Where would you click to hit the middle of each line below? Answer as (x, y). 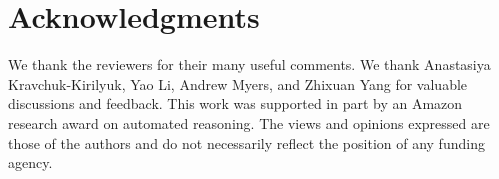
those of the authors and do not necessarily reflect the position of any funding (246, 142)
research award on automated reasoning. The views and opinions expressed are (249, 122)
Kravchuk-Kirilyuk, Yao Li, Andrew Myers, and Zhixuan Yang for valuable (238, 83)
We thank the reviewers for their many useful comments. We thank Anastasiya (249, 64)
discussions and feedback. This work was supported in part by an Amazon (235, 103)
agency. (30, 162)
